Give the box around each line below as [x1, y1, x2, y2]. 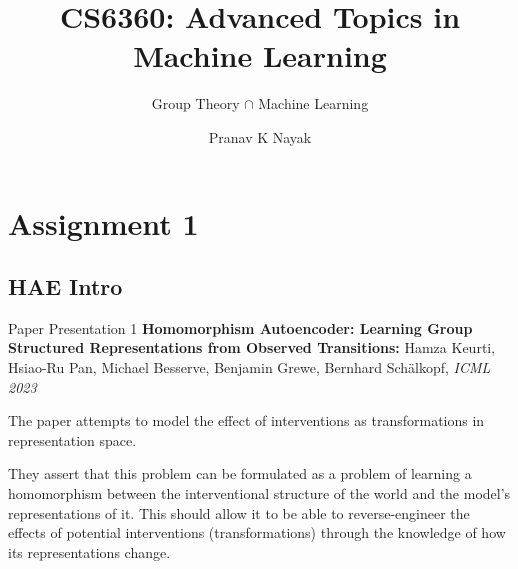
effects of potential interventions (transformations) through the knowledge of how [8, 522, 506, 543]
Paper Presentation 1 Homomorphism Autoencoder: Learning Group [8, 317, 473, 338]
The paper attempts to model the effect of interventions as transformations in [8, 410, 485, 431]
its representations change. [8, 541, 171, 562]
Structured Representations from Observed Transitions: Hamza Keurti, [8, 337, 496, 358]
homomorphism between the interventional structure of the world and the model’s [8, 483, 511, 504]
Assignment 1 [8, 202, 199, 243]
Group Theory [151, 93, 240, 114]
